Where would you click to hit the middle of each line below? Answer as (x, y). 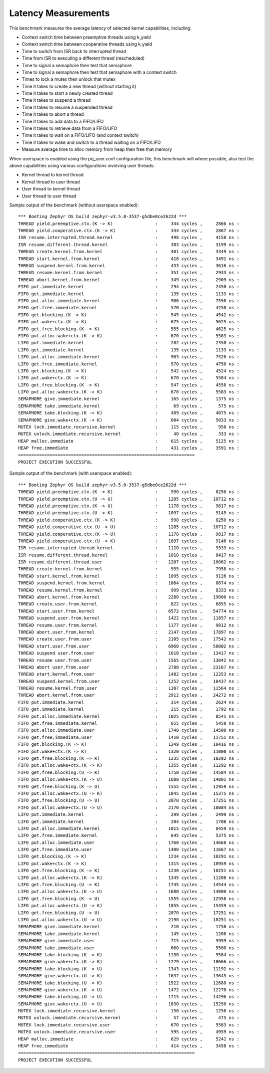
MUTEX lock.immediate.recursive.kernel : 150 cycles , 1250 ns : (129, 1011)
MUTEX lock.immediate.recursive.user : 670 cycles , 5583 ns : (129, 1025)
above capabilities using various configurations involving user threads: (82, 165)
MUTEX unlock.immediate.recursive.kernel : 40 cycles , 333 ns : (129, 434)
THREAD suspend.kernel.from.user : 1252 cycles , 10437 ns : (129, 681)
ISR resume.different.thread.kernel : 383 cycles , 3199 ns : (129, 245)
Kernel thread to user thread (51, 182)
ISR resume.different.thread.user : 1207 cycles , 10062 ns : (129, 562)
